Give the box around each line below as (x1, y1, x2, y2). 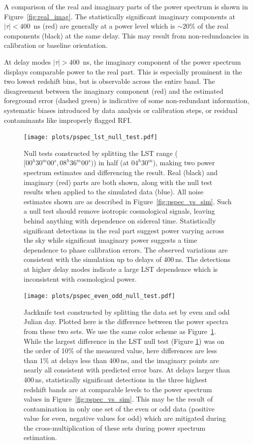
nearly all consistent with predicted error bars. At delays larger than (24, 365, 230, 375)
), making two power (153, 157, 215, 168)
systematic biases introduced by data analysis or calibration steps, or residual (4, 105, 238, 115)
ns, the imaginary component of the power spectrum (83, 56, 241, 67)
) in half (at (94, 157, 129, 168)
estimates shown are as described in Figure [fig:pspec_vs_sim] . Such (24, 196, 232, 206)
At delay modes (4, 56, 51, 67)
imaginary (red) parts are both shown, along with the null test (24, 177, 213, 187)
